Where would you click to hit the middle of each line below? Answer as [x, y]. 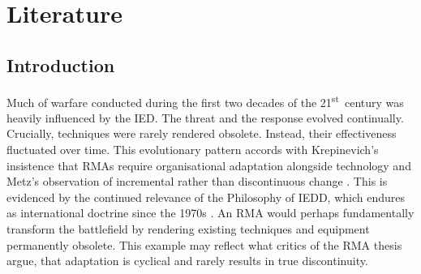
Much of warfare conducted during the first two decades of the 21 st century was [205, 101]
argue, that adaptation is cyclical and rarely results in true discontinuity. [187, 261]
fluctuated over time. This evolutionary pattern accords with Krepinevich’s [193, 150]
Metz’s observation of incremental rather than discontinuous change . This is [197, 181]
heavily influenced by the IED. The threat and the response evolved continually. [205, 117]
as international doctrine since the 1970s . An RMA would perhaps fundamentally [210, 213]
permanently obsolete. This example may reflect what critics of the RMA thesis [204, 244]
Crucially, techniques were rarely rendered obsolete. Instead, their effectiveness [202, 133]
